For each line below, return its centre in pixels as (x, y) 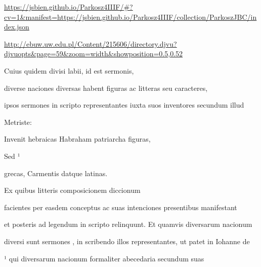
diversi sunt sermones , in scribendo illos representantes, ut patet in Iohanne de (127, 241)
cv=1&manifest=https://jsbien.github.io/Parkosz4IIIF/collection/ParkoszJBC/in (130, 16)
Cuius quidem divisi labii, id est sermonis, (69, 70)
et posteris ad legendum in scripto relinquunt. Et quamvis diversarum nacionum (128, 224)
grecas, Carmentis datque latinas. (56, 173)
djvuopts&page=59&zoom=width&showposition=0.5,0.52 (94, 54)
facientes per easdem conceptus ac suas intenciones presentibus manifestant (121, 207)
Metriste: (18, 122)
